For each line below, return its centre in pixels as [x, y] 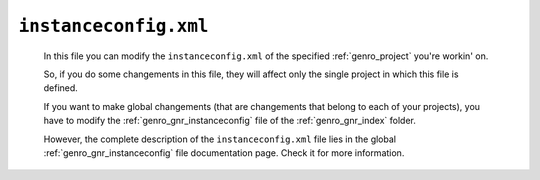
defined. [61, 88]
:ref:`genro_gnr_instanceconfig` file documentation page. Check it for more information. [224, 152]
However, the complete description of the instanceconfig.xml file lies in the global [220, 139]
